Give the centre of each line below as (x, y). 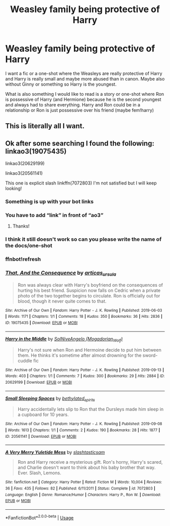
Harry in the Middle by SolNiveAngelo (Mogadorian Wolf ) (64, 339)
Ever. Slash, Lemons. (39, 473)
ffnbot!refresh (23, 259)
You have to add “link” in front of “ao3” (54, 215)
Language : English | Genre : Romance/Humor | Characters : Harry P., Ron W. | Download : (83, 495)
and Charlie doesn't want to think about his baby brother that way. (87, 468)
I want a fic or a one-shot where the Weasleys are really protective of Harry (84, 73)
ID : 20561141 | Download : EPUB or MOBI (41, 436)
